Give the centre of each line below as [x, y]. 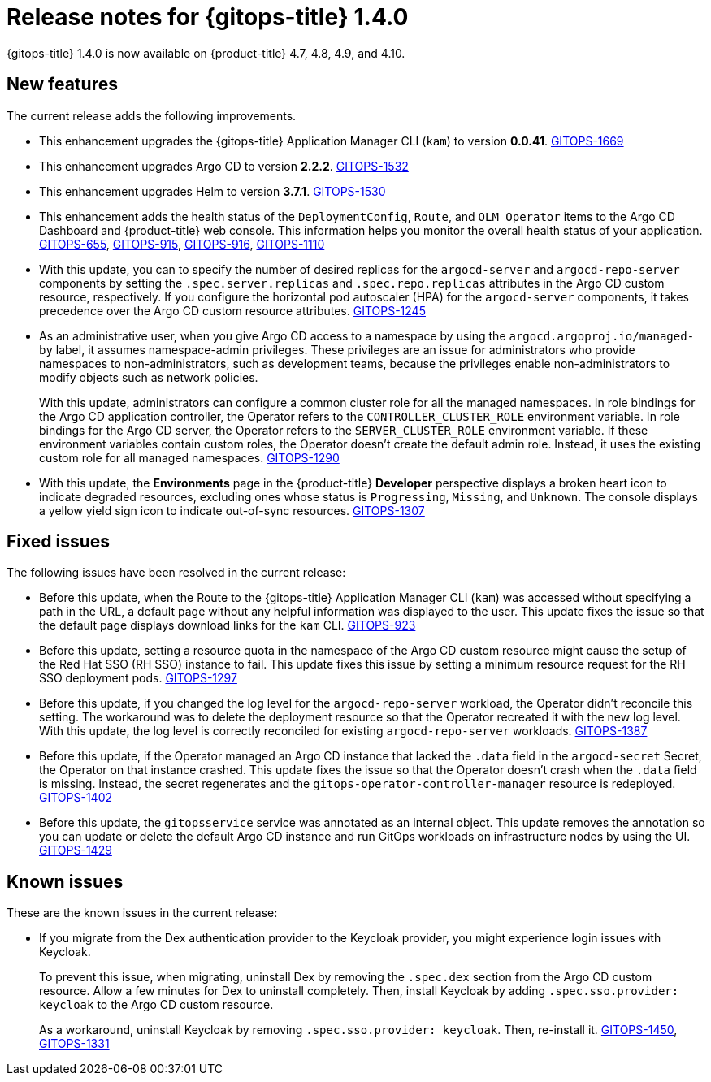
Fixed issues [59, 542]
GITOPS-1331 [74, 1044]
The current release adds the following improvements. [152, 115]
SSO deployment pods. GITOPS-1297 [138, 678]
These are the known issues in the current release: [142, 913]
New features [62, 84]
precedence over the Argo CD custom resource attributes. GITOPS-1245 [232, 310]
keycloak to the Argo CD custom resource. [156, 1005]
